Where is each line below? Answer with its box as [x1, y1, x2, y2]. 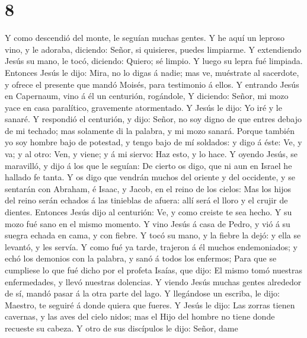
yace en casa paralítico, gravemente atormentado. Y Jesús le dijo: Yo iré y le [5, 101, 282, 113]
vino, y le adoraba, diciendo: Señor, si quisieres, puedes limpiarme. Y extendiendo [5, 43, 302, 55]
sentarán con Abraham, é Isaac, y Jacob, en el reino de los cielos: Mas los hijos [5, 182, 292, 194]
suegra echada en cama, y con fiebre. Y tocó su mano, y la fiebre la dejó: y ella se [5, 229, 301, 241]
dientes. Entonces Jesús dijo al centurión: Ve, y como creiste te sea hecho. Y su [5, 206, 292, 218]
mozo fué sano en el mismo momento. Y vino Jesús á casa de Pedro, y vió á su [5, 217, 290, 229]
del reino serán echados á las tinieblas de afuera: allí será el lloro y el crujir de [5, 194, 288, 206]
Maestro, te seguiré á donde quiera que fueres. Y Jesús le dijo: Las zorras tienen [5, 298, 295, 311]
